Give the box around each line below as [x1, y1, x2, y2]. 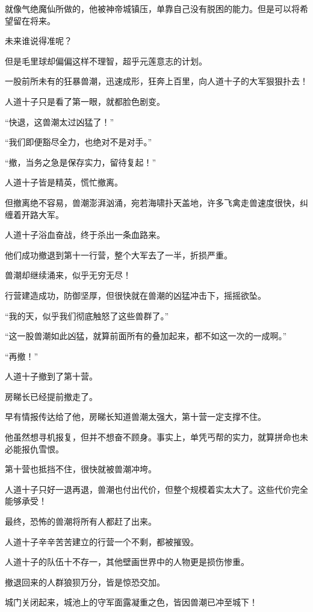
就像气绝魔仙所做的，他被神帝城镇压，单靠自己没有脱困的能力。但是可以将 [5, 2, 300, 14]
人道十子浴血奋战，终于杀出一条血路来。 [5, 228, 165, 241]
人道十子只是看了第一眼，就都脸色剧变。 [5, 95, 165, 107]
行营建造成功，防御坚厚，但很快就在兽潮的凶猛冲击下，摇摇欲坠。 [5, 289, 266, 301]
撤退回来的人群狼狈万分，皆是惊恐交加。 [5, 575, 165, 588]
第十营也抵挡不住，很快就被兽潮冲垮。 [5, 463, 156, 475]
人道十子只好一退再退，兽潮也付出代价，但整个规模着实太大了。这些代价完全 [5, 482, 308, 495]
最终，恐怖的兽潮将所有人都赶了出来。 [5, 515, 156, 528]
